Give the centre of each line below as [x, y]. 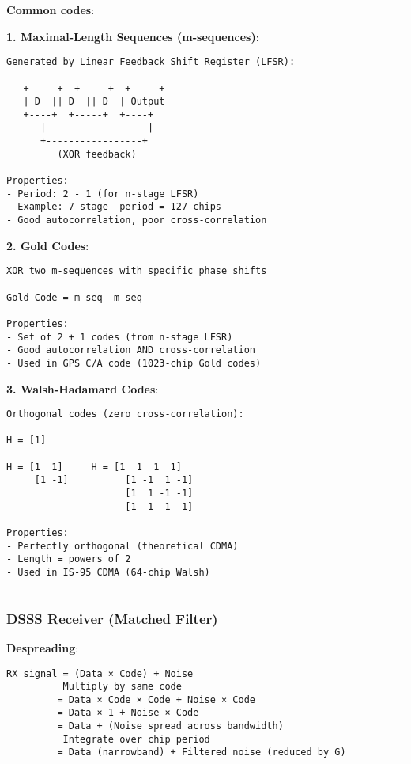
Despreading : [43, 647]
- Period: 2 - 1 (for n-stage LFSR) [103, 194]
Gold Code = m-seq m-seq [74, 297]
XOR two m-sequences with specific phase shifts [137, 271]
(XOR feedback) [97, 154]
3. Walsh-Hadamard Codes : [83, 388]
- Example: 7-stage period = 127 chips [114, 207]
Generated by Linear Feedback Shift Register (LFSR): [151, 62]
